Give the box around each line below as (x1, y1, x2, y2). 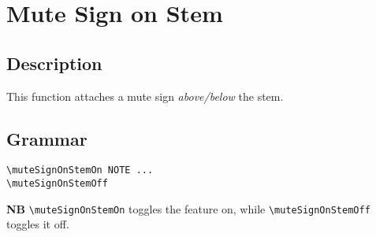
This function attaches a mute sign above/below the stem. (6, 87, 284, 104)
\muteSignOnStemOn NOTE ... (6, 165, 154, 176)
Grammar (6, 126, 87, 150)
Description (6, 50, 102, 75)
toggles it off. (6, 216, 69, 232)
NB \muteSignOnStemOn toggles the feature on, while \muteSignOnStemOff (6, 200, 370, 217)
